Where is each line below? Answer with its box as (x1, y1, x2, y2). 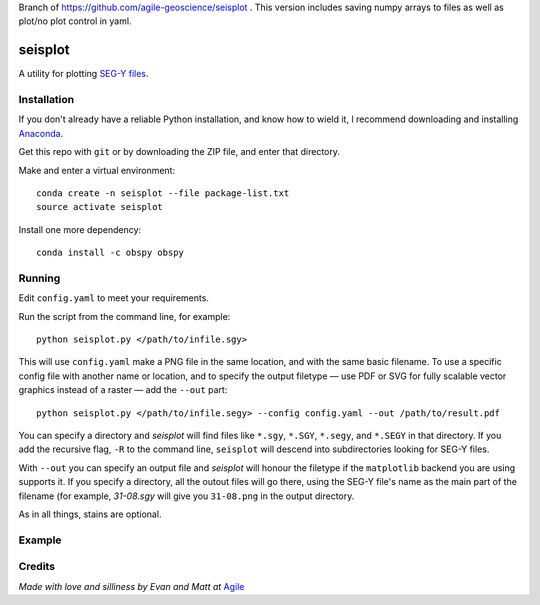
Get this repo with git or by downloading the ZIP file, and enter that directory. (18, 146, 340, 158)
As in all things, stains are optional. (18, 508, 162, 520)
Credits (18, 560, 55, 574)
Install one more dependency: (18, 223, 142, 235)
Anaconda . (18, 127, 64, 139)
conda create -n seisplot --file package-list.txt (36, 188, 290, 199)
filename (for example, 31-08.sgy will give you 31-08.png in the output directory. (18, 490, 355, 502)
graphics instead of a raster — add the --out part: (18, 384, 228, 396)
